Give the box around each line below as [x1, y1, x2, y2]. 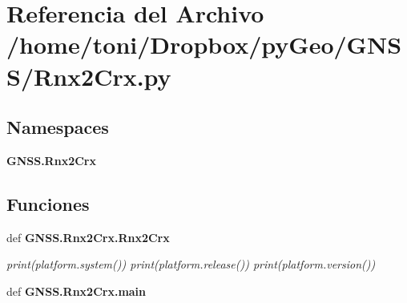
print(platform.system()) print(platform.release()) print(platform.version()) [6, 256, 376, 273]
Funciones [6, 191, 90, 216]
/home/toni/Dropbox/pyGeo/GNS [6, 28, 402, 61]
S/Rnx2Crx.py [6, 59, 171, 92]
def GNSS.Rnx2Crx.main [6, 282, 147, 299]
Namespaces [6, 115, 109, 139]
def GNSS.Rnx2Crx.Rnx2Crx [6, 228, 170, 245]
